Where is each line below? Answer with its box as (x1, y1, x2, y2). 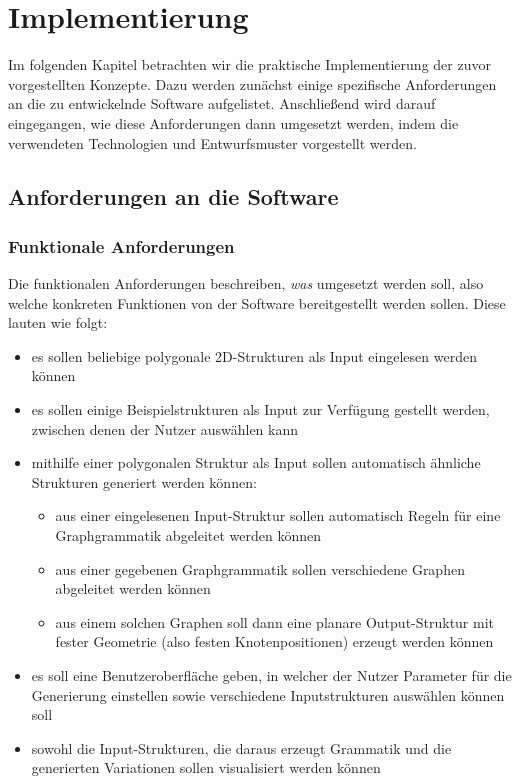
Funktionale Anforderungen (8, 233, 235, 258)
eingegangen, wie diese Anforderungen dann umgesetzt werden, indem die (8, 112, 459, 133)
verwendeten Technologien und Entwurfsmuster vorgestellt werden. (8, 132, 417, 153)
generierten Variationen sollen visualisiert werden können (31, 757, 381, 778)
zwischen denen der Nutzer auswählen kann (31, 418, 299, 439)
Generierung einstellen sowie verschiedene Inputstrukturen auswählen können (31, 684, 505, 705)
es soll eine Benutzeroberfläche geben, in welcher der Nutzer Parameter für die (31, 665, 512, 685)
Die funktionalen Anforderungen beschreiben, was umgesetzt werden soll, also (8, 273, 484, 294)
